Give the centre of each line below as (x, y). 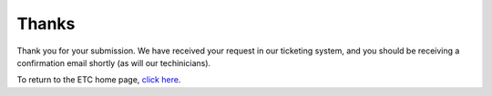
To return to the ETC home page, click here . (99, 80)
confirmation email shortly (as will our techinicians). (114, 62)
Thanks (46, 24)
